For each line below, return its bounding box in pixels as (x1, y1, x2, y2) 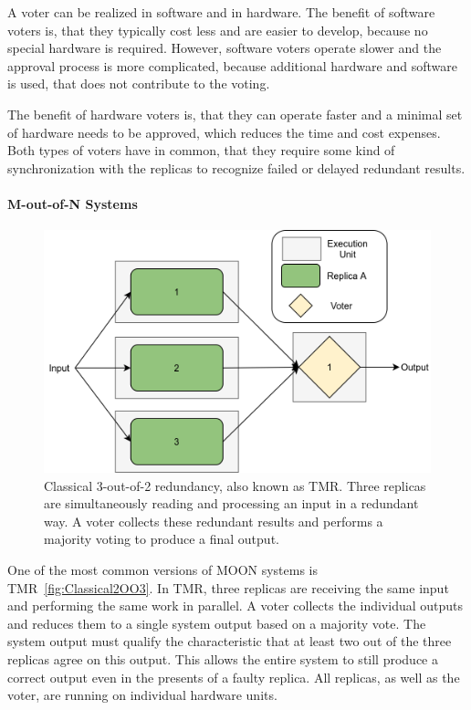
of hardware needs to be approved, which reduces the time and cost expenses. (7, 122, 441, 141)
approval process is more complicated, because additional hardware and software (7, 56, 457, 75)
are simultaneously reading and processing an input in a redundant (44, 494, 419, 513)
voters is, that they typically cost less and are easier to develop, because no (7, 20, 428, 39)
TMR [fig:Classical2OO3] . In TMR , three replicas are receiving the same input (7, 578, 449, 597)
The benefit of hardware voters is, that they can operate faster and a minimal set (7, 104, 463, 123)
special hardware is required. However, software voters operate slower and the (7, 38, 442, 57)
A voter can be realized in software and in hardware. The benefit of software (7, 3, 435, 21)
